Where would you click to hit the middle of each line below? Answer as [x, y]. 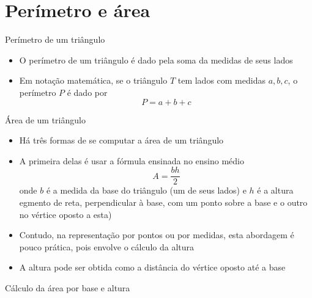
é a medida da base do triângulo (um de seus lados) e [146, 190]
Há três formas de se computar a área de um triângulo [121, 140]
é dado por [87, 92]
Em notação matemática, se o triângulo [93, 80]
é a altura [275, 190]
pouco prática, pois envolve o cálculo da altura [107, 246]
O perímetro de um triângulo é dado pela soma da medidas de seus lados [156, 60]
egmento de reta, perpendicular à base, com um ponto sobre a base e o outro [163, 202]
